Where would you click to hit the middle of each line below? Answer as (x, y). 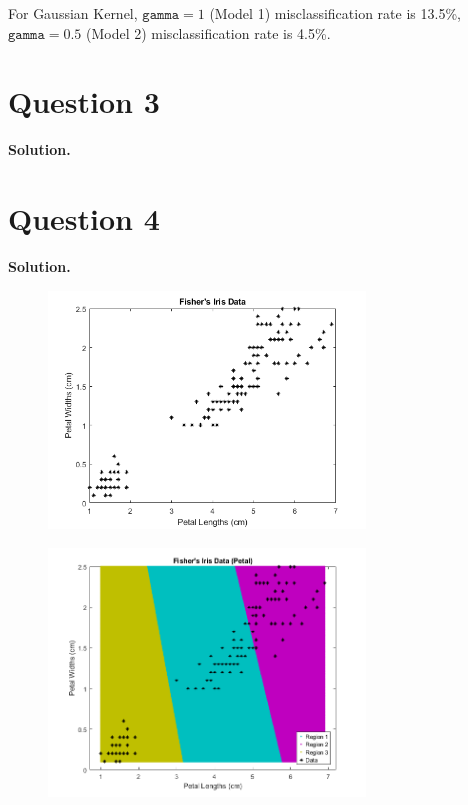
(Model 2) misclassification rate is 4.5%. (208, 32)
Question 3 (84, 101)
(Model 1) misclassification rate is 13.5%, (335, 13)
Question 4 (84, 218)
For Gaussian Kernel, (73, 13)
